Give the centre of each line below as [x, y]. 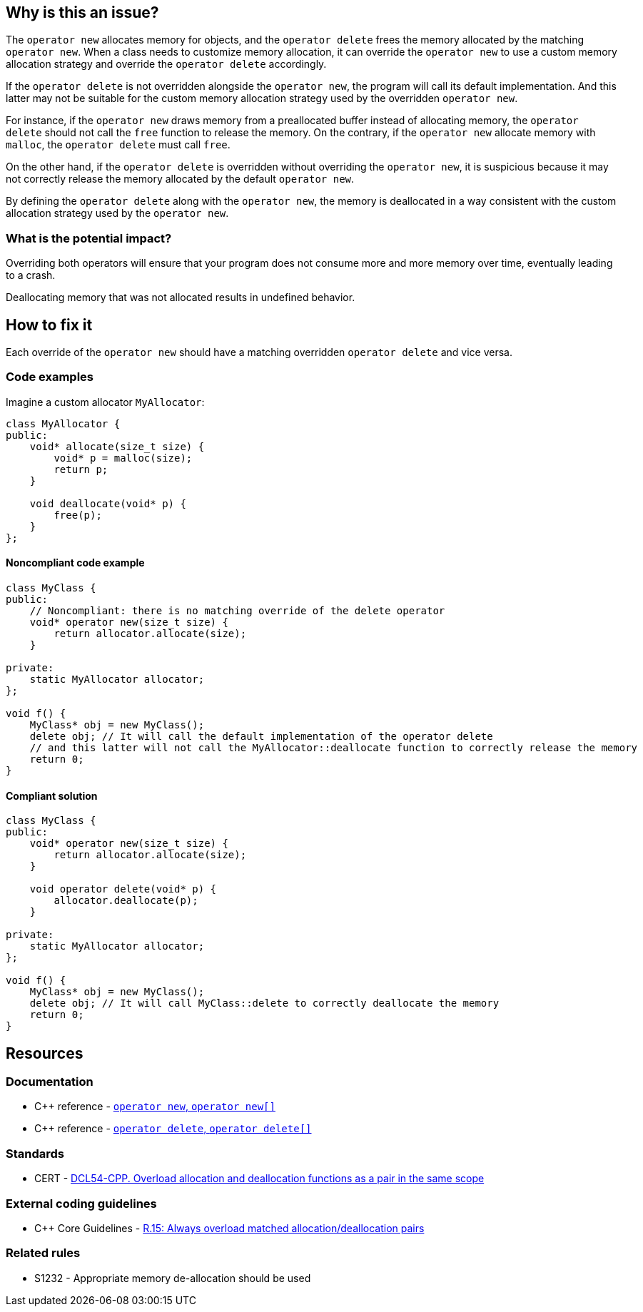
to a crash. [31, 275]
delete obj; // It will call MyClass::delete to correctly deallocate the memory [264, 1003]
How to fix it [49, 325]
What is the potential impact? [89, 238]
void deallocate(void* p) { [108, 503]
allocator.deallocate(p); [126, 901]
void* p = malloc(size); [123, 458]
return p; [81, 469]
